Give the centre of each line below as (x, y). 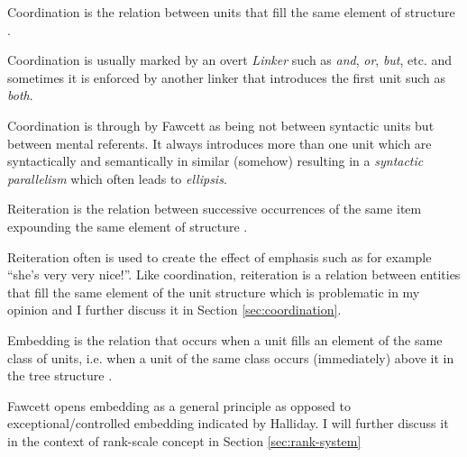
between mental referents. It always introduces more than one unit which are (220, 143)
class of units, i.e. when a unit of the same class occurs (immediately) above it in (231, 357)
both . (20, 95)
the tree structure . (60, 375)
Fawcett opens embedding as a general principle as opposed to (179, 405)
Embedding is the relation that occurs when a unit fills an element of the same (225, 339)
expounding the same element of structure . (128, 226)
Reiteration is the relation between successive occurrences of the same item (215, 209)
